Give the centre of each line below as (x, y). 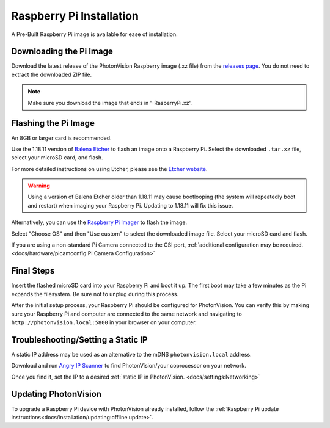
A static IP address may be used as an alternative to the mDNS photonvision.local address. (131, 354)
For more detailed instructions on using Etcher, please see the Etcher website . (109, 169)
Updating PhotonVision (57, 394)
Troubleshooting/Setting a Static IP (79, 340)
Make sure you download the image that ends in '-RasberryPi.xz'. (110, 103)
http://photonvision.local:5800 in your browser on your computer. (104, 322)
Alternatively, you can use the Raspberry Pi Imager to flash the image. (99, 222)
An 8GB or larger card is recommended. (62, 138)
